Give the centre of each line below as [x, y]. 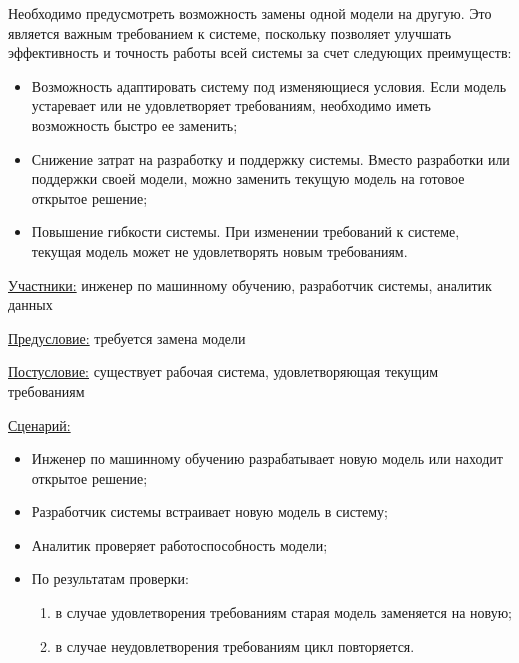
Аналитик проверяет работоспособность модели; [179, 544]
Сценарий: [39, 424]
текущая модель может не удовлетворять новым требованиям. [219, 250]
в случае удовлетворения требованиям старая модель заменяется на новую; [283, 612]
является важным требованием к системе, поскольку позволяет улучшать [230, 32]
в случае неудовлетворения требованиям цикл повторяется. [235, 645]
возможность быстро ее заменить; [134, 124]
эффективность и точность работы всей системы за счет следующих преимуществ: [260, 52]
